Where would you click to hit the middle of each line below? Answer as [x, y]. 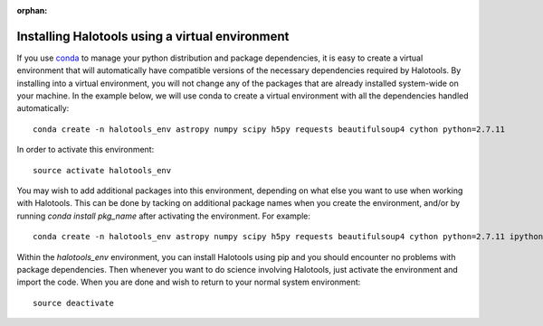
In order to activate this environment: [86, 150]
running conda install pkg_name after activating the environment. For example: [164, 216]
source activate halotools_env [102, 170]
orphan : [32, 10]
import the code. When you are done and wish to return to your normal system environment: [189, 282]
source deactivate [74, 303]
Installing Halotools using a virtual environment [153, 36]
